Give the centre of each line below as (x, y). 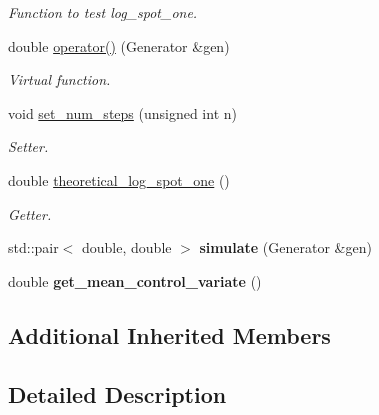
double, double (127, 247)
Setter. (28, 146)
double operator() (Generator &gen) (119, 45)
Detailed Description (117, 393)
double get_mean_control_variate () (135, 280)
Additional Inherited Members (169, 334)
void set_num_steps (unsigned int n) (122, 112)
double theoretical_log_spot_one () (119, 179)
